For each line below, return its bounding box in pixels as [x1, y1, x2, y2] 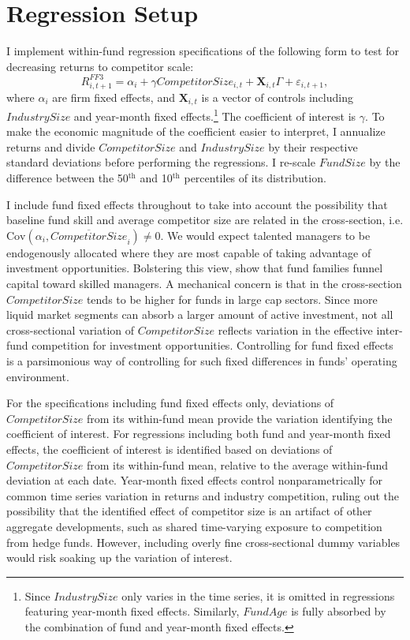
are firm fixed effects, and [52, 88, 175, 105]
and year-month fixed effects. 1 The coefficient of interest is [73, 106, 356, 124]
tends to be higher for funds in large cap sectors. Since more [86, 290, 378, 307]
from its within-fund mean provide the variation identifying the [86, 410, 393, 426]
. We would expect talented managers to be [160, 226, 371, 243]
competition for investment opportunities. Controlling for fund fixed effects [32, 337, 393, 354]
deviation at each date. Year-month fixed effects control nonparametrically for [6, 472, 383, 488]
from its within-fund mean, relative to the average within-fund [86, 456, 389, 473]
